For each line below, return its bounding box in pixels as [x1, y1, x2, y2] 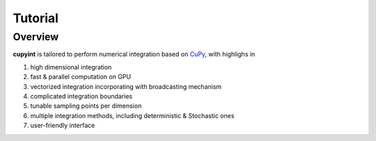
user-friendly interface [30, 122, 95, 130]
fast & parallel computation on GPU [30, 73, 132, 81]
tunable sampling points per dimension [30, 101, 142, 110]
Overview [13, 31, 59, 43]
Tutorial [13, 10, 59, 26]
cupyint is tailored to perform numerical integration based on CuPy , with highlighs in [13, 50, 256, 58]
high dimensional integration [30, 63, 112, 71]
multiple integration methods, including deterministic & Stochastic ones [30, 111, 235, 119]
